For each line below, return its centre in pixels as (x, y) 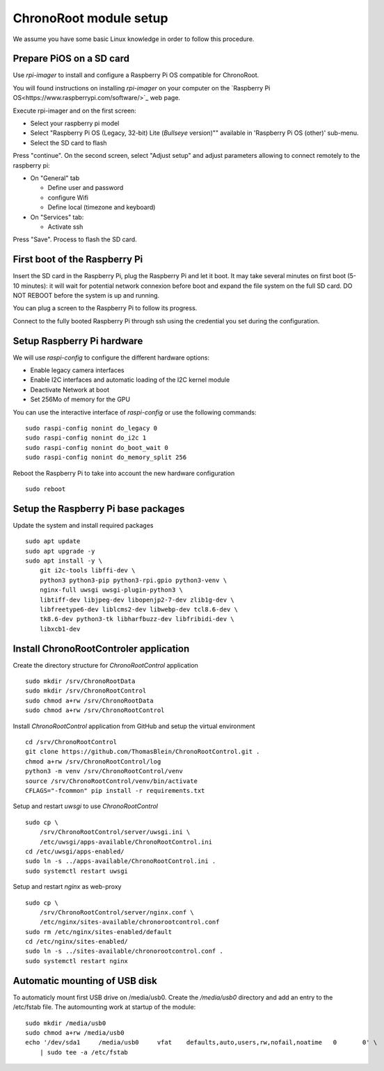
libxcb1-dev (60, 629)
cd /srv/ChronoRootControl (71, 742)
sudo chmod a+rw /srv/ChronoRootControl (95, 710)
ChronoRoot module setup (90, 18)
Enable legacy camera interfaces (77, 370)
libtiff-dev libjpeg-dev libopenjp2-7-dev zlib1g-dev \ (137, 599)
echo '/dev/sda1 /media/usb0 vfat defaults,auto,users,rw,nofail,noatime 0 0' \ (201, 1042)
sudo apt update (53, 541)
